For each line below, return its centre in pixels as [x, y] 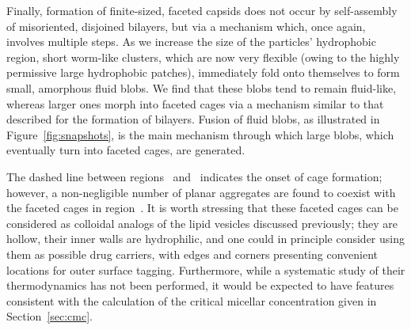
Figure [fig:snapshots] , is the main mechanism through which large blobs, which [200, 134]
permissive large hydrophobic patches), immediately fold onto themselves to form [203, 72]
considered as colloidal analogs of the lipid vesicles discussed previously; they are [202, 223]
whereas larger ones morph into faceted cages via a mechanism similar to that [195, 103]
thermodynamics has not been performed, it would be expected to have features [200, 285]
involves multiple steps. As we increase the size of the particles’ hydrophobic [191, 42]
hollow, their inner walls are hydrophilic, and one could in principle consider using [205, 239]
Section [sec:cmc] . [49, 316]
